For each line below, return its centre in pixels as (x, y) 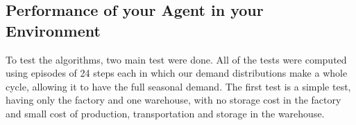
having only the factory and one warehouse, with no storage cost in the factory (173, 100)
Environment (53, 30)
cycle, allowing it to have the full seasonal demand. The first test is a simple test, (178, 86)
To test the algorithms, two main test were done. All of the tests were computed (176, 59)
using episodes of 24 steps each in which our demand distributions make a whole (177, 73)
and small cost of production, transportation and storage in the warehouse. (165, 113)
